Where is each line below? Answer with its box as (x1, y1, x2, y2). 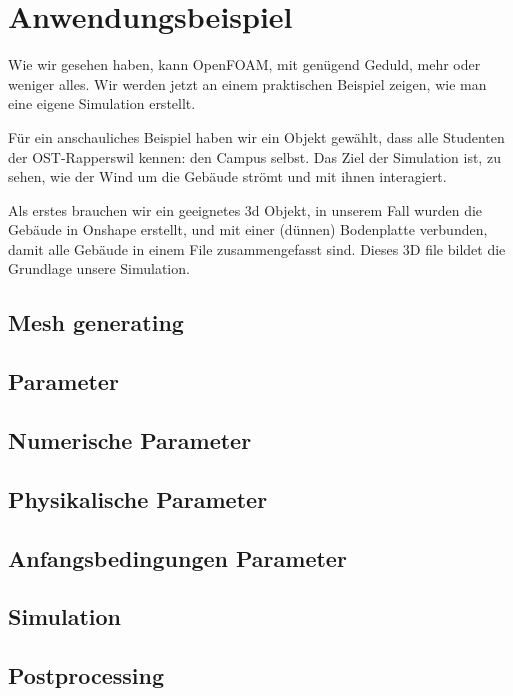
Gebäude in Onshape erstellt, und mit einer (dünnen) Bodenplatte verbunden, (8, 219, 488, 240)
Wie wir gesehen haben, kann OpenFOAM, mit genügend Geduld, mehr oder (8, 54, 481, 75)
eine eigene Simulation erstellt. (8, 93, 196, 114)
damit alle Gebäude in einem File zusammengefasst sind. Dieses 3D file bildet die (8, 238, 506, 259)
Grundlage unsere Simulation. (8, 258, 190, 279)
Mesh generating (8, 307, 184, 338)
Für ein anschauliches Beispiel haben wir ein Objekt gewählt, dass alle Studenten (8, 126, 505, 147)
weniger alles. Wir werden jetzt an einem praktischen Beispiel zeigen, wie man (8, 73, 487, 94)
